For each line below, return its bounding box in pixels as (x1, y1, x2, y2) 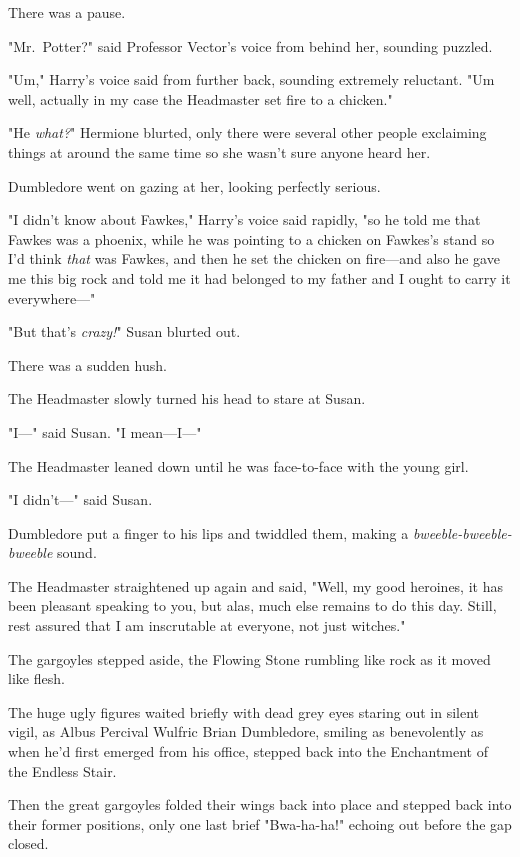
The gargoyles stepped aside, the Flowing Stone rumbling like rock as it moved (8, 648, 491, 669)
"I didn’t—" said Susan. (8, 489, 153, 510)
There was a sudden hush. (8, 354, 167, 375)
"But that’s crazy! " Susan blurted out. (8, 321, 241, 342)
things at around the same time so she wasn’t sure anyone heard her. (8, 141, 431, 162)
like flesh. (8, 668, 65, 689)
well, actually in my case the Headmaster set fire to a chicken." (8, 88, 393, 109)
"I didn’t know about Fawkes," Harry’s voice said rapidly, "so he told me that (8, 209, 481, 230)
